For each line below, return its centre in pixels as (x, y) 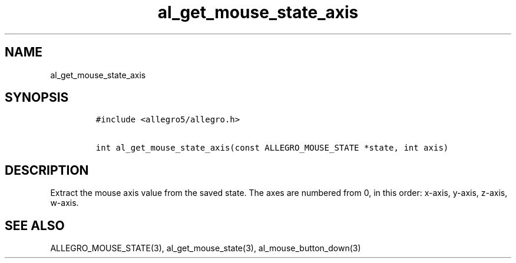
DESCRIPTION (47, 170)
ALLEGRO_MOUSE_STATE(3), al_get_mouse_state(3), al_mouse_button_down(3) (206, 248)
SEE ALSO (35, 225)
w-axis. (64, 203)
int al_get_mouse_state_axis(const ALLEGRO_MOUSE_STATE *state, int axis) (272, 148)
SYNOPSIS (37, 98)
